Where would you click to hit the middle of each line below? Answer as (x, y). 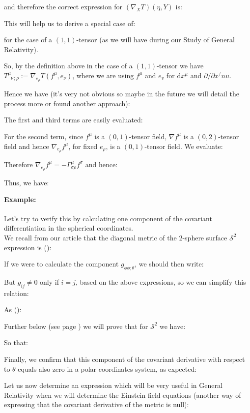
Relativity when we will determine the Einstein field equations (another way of (123, 395)
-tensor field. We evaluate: (184, 146)
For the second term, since (44, 136)
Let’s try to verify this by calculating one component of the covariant (108, 218)
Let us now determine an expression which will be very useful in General (113, 385)
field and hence (27, 146)
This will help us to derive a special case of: (70, 23)
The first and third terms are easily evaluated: (73, 120)
